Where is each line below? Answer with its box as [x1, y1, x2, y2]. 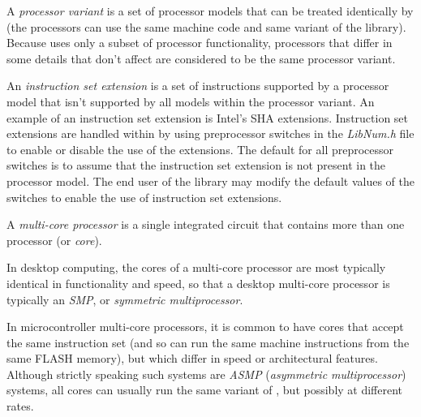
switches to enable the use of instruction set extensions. [6, 188, 282, 205]
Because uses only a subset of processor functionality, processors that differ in [6, 34, 393, 51]
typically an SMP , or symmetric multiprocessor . [6, 290, 243, 307]
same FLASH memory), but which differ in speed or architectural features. [6, 350, 378, 367]
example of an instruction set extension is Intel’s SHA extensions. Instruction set [6, 109, 409, 126]
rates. [6, 398, 34, 415]
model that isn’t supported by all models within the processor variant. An [6, 92, 375, 110]
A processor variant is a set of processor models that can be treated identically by [6, 2, 414, 19]
